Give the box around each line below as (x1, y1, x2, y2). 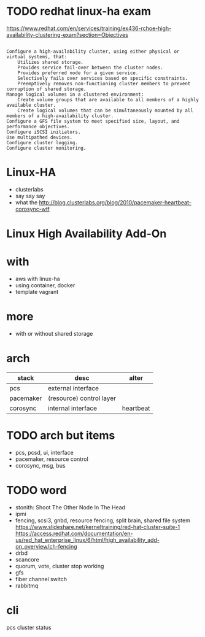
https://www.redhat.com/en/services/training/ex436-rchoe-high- (6, 25, 172, 32)
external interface (48, 384, 99, 392)
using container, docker (15, 282, 75, 289)
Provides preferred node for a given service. (17, 69, 139, 76)
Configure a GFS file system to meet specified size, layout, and (6, 118, 180, 124)
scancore (15, 555, 40, 563)
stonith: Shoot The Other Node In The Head (15, 503, 126, 511)
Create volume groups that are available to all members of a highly (17, 96, 199, 102)
